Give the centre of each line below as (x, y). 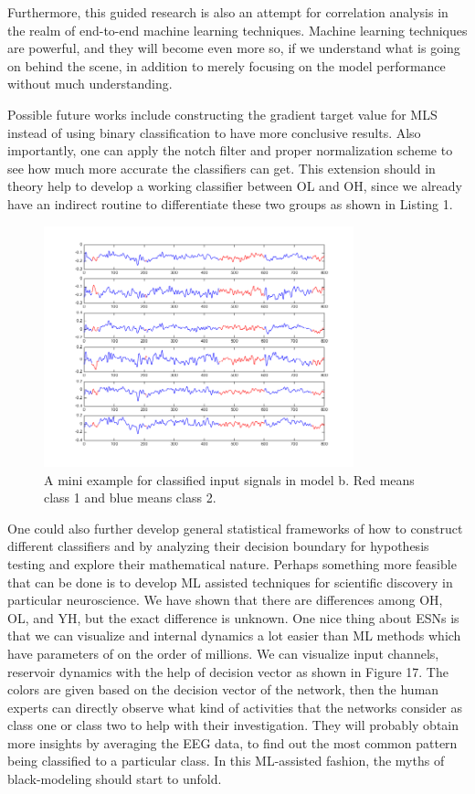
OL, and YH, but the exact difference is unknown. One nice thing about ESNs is (233, 617)
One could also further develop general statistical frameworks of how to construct (235, 528)
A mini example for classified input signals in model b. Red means (229, 479)
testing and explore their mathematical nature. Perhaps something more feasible (232, 563)
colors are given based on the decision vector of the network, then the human (223, 689)
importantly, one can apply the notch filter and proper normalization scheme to (230, 150)
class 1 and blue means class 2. (130, 498)
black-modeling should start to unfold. (115, 779)
